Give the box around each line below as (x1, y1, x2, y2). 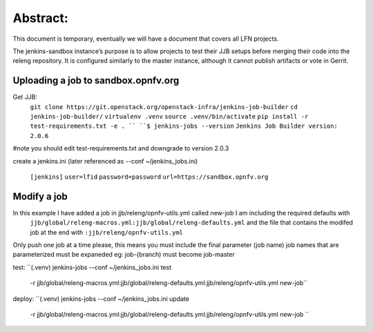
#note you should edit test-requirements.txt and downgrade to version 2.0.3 (12, 144, 229, 153)
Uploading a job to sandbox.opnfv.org (12, 75, 180, 86)
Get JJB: (12, 93, 38, 101)
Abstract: (12, 10, 68, 26)
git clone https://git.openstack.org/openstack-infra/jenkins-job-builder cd (30, 103, 298, 110)
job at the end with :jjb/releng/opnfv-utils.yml (30, 228, 183, 236)
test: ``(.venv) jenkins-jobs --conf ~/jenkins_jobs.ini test (12, 263, 172, 271)
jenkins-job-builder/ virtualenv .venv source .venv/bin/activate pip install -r (30, 113, 309, 121)
